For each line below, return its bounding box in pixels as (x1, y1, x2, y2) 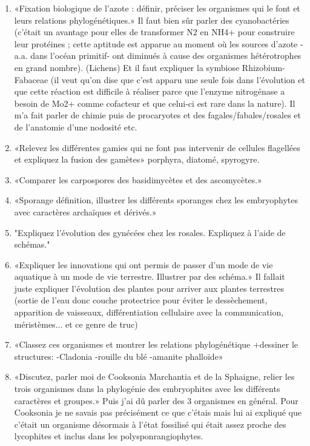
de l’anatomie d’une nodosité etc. (14, 120, 137, 133)
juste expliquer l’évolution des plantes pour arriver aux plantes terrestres (14, 282, 285, 294)
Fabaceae (14, 73, 48, 86)
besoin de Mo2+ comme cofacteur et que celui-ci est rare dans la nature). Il (14, 96, 295, 109)
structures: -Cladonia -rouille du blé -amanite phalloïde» (14, 350, 223, 362)
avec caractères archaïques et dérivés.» (14, 205, 157, 218)
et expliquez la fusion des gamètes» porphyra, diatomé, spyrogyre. (14, 153, 260, 166)
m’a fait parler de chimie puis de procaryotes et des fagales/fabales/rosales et (14, 109, 301, 121)
